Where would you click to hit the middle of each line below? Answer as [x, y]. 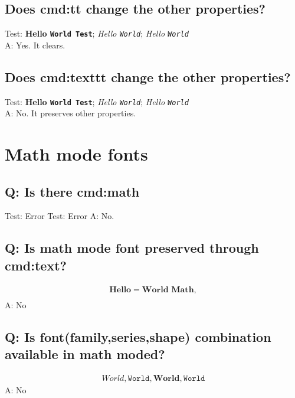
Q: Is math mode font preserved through [132, 248]
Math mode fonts [76, 154]
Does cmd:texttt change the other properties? [148, 76]
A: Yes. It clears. [35, 45]
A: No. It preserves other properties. [71, 113]
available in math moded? [85, 354]
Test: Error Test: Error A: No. [60, 216]
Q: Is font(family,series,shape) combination [138, 336]
